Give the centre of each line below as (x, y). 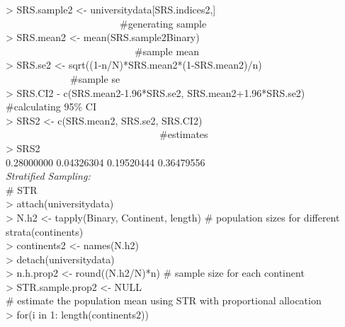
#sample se (95, 78)
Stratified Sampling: (48, 176)
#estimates (183, 134)
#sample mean (167, 51)
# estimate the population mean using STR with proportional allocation (164, 300)
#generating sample (163, 23)
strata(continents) (45, 231)
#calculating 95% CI (51, 107)
